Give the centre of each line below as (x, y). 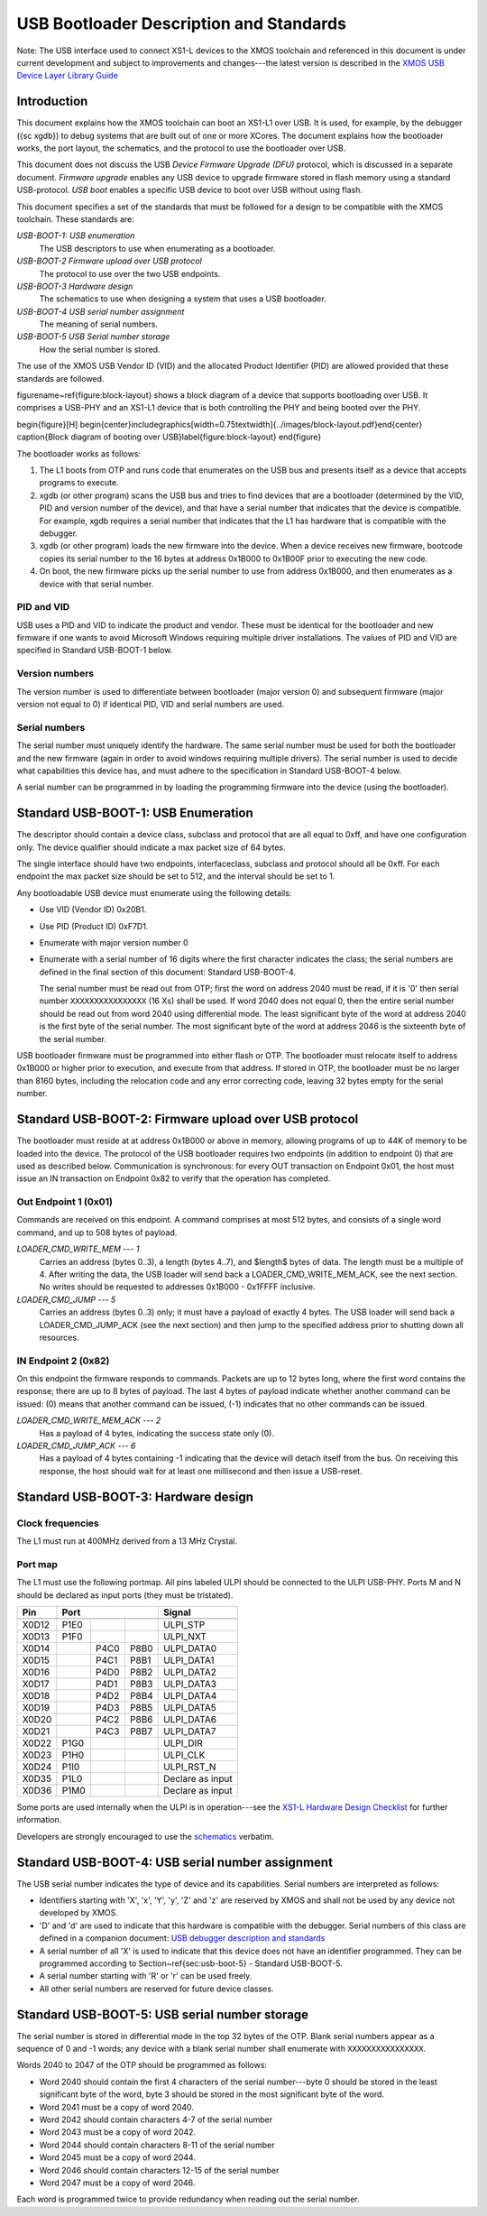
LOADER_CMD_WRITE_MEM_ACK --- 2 (89, 1420)
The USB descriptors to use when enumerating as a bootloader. (157, 248)
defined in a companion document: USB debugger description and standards (182, 1938)
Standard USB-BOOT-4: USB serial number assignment (175, 1862)
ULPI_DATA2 (190, 1672)
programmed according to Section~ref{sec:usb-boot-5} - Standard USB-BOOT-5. (191, 1963)
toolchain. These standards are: (75, 219)
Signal (177, 1612)
